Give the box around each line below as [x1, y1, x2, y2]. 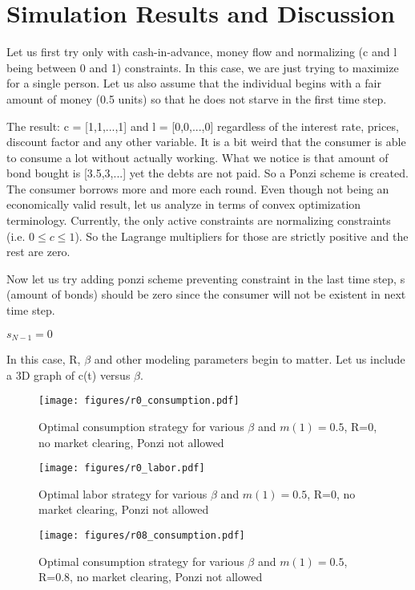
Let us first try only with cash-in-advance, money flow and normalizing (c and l [6, 43, 397, 60]
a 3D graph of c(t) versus [6, 366, 131, 383]
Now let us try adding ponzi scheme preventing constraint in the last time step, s [6, 270, 405, 287]
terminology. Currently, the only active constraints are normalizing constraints [6, 212, 391, 229]
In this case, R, [6, 351, 81, 368]
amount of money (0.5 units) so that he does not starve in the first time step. [6, 90, 387, 107]
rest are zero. [6, 243, 71, 260]
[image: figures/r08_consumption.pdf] [38, 529, 245, 541]
